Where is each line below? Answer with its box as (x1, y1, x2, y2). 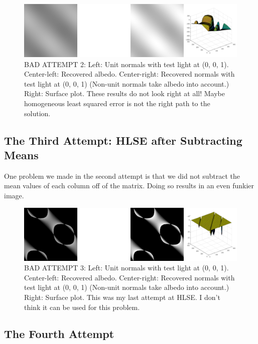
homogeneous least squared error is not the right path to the (24, 98, 210, 108)
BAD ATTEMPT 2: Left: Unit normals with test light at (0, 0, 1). (24, 59, 229, 69)
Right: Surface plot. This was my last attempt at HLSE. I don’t (24, 291, 220, 302)
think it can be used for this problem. (24, 301, 140, 312)
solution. (24, 108, 51, 118)
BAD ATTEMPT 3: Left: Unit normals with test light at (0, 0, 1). (24, 262, 229, 273)
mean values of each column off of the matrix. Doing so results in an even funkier (4, 180, 254, 191)
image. (4, 190, 24, 200)
